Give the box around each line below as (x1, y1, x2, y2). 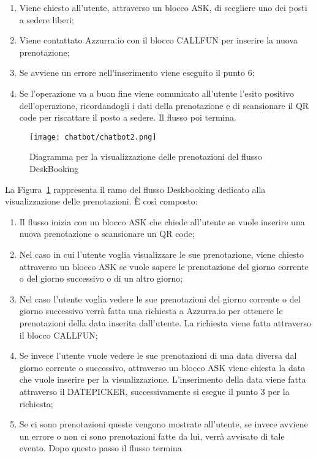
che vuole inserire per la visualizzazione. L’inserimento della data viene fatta (19, 373, 306, 386)
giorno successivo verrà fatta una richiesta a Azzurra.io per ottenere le (19, 304, 283, 317)
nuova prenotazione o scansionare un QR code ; (19, 227, 195, 240)
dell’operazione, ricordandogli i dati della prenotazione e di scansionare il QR (19, 99, 309, 111)
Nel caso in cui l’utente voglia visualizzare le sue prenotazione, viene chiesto (19, 247, 304, 260)
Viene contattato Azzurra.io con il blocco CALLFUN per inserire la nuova (19, 34, 298, 47)
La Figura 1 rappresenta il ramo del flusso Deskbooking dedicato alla (5, 182, 266, 195)
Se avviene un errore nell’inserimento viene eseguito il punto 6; (19, 66, 255, 79)
